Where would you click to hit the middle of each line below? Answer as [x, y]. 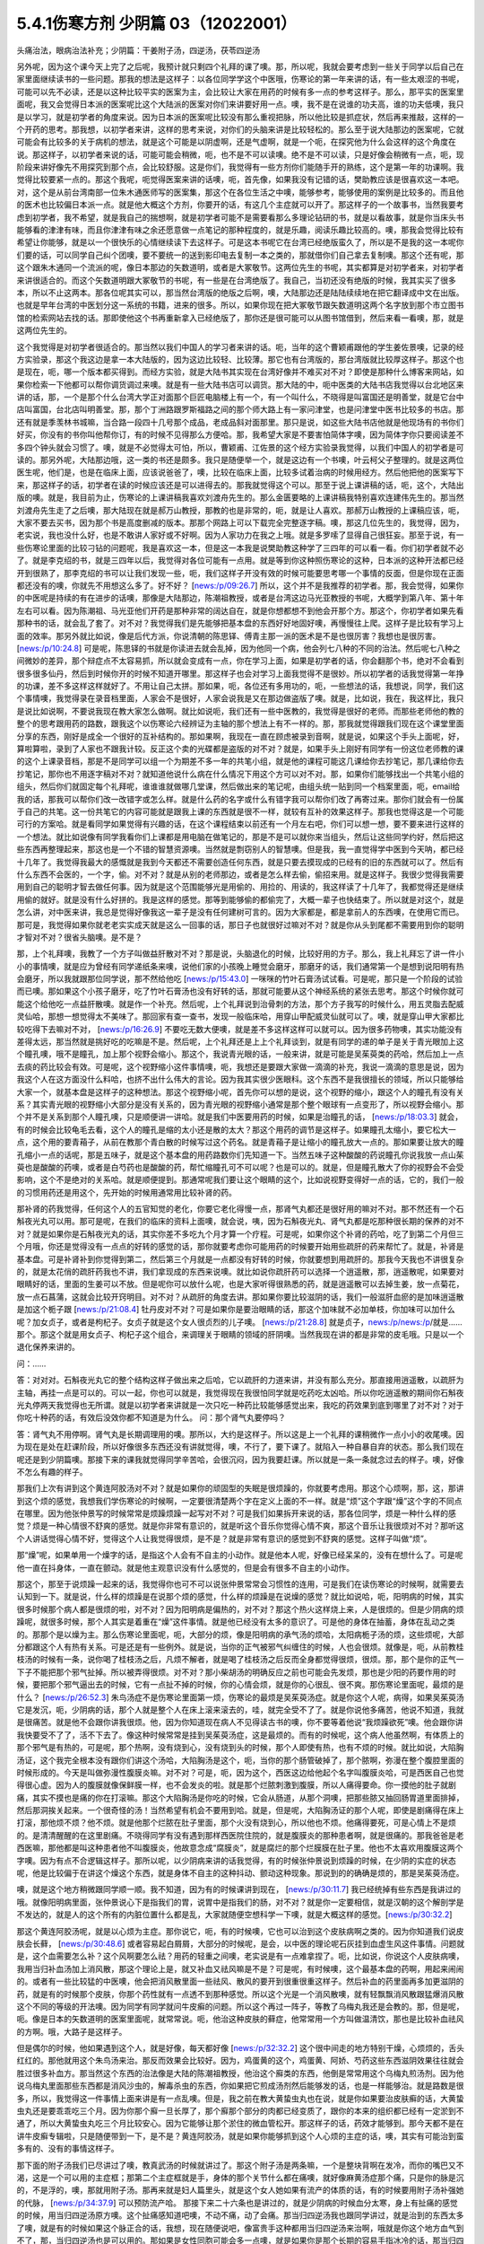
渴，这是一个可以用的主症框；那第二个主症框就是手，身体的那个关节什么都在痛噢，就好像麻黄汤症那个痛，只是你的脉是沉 [240, 2178]
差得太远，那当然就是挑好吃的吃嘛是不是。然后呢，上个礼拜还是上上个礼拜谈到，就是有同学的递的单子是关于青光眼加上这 [240, 1042]
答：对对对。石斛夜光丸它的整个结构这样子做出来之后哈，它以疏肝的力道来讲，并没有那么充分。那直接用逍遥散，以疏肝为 [240, 1380]
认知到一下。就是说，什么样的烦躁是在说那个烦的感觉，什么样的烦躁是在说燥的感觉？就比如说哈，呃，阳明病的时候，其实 [240, 1597]
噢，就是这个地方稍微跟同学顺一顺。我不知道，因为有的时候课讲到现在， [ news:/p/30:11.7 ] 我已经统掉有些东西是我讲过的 [239, 1889]
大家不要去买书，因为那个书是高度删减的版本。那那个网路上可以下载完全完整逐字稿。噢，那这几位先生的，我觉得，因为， [240, 522]
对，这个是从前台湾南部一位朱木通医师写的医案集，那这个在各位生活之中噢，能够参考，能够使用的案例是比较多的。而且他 [240, 192]
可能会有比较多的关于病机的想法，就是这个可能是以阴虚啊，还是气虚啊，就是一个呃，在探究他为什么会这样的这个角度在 [236, 142]
